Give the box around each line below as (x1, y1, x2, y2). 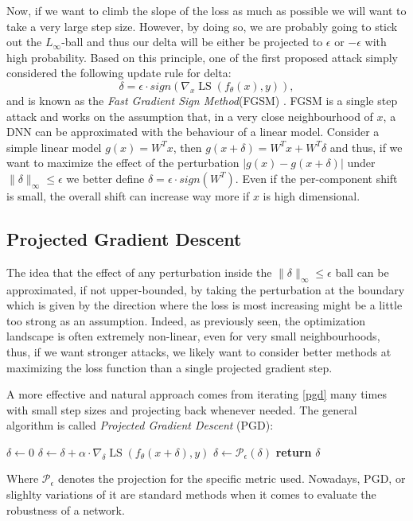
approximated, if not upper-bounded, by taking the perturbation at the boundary (6, 281, 405, 297)
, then (173, 138, 202, 155)
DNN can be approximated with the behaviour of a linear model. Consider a (6, 123, 380, 140)
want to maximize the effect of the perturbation (6, 154, 240, 171)
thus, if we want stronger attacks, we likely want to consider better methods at (6, 343, 392, 360)
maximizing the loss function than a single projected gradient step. (6, 359, 333, 375)
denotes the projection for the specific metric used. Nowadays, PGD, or (57, 470, 406, 487)
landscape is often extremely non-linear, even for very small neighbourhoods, (6, 328, 380, 344)
